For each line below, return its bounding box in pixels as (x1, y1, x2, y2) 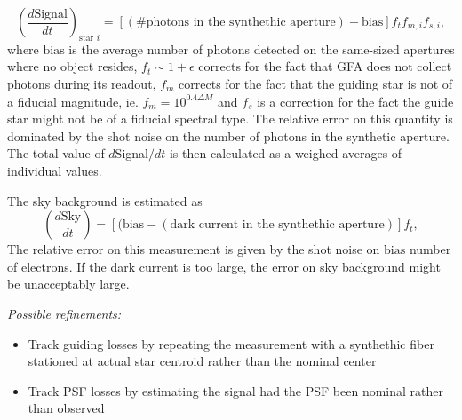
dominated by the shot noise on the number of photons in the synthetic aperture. (7, 126, 450, 145)
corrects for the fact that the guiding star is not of (179, 74, 453, 92)
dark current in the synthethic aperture (170, 218, 385, 232)
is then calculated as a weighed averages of (169, 144, 402, 162)
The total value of (7, 144, 105, 162)
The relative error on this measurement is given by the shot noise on (7, 240, 380, 258)
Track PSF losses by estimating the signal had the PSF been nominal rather (28, 381, 443, 400)
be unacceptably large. (7, 274, 130, 293)
